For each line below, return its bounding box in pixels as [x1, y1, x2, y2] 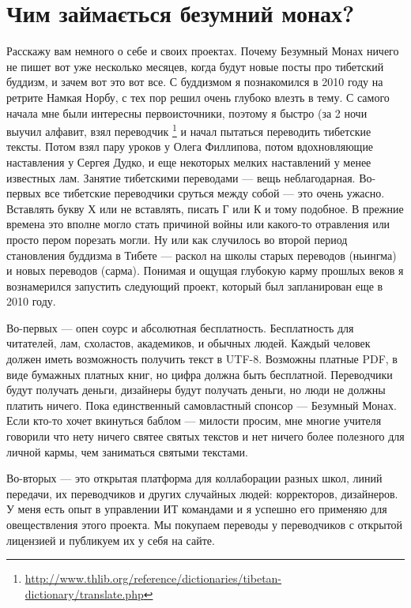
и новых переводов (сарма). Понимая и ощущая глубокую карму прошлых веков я [6, 262, 404, 279]
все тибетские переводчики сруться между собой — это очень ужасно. [44, 185, 385, 201]
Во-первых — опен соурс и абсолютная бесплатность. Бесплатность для [6, 319, 354, 336]
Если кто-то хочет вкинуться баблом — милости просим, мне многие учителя [6, 412, 382, 429]
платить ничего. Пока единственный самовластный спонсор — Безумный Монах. [6, 396, 397, 413]
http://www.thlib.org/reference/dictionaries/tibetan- [25, 570, 282, 587]
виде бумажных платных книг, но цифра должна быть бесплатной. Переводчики [6, 366, 393, 382]
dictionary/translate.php [25, 585, 144, 602]
